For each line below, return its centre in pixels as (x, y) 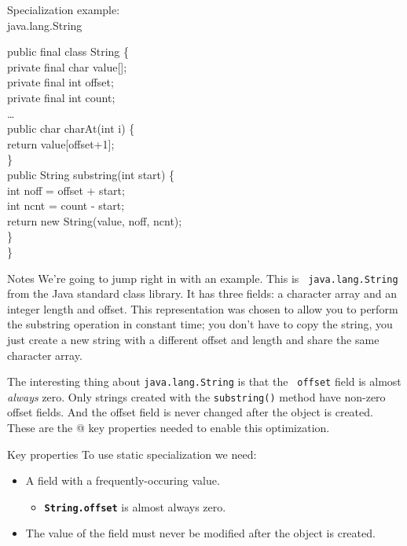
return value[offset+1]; (61, 143)
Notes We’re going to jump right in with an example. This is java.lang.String (203, 278)
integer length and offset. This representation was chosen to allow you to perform (203, 308)
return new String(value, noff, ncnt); (95, 220)
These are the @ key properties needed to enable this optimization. (169, 428)
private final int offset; (60, 82)
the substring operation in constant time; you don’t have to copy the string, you (200, 324)
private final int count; (61, 97)
